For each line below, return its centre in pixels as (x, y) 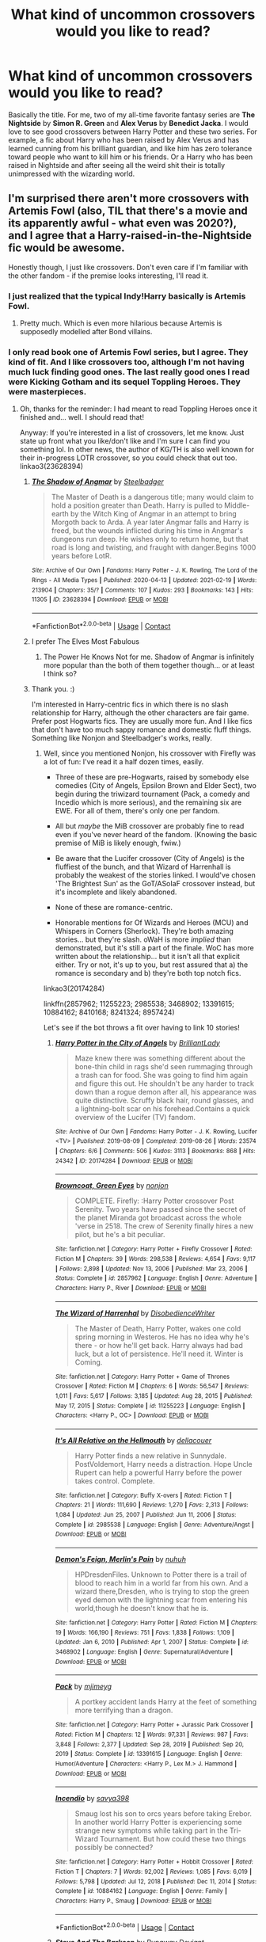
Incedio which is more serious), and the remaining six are (148, 802)
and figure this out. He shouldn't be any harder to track (165, 1083)
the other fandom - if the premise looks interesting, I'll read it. (108, 276)
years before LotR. (82, 556)
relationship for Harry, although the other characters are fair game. (140, 712)
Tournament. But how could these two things (173, 1839)
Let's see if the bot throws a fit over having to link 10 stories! (141, 1027)
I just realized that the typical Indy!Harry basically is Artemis (127, 296)
